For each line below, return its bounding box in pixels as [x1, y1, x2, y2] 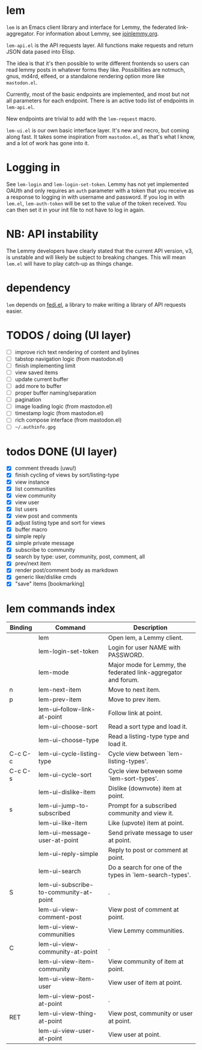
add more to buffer [14, 383, 62, 389]
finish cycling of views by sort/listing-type [14, 471, 119, 479]
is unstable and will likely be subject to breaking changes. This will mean [6, 254, 186, 261]
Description [133, 623, 168, 632]
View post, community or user [108, 1010, 193, 1018]
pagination [14, 396, 42, 404]
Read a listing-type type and [108, 733, 189, 741]
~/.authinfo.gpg [14, 424, 56, 431]
